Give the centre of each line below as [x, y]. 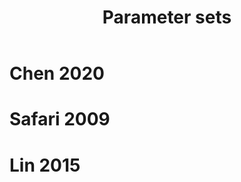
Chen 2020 [57, 73]
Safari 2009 [60, 119]
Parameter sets [167, 17]
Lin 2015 [45, 165]
